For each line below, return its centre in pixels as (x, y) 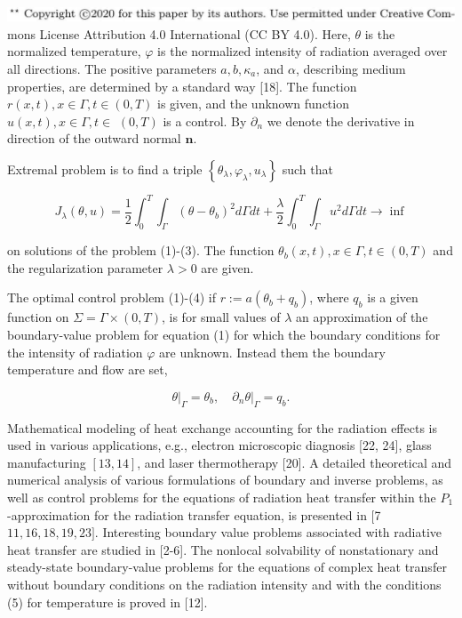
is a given (393, 297)
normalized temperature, (74, 51)
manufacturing (47, 462)
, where (329, 297)
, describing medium (350, 69)
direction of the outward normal (94, 138)
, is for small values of (221, 317)
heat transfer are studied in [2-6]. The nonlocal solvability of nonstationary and (223, 549)
